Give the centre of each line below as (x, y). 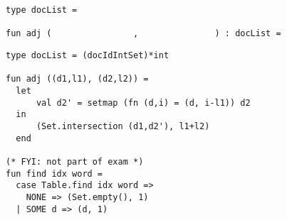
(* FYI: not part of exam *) (75, 161)
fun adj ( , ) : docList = (143, 34)
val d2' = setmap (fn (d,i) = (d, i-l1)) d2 (143, 103)
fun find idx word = (54, 174)
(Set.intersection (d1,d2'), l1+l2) (123, 126)
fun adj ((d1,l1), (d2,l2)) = (77, 79)
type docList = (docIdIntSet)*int (88, 55)
